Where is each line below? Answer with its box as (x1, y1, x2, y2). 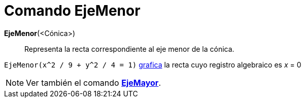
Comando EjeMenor (4, 2, 141, 19)
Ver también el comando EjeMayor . (26, 77, 161, 88)
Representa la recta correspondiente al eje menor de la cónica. (24, 44, 234, 53)
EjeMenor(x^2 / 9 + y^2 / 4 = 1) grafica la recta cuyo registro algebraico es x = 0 (4, 60, 301, 69)
